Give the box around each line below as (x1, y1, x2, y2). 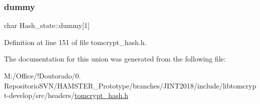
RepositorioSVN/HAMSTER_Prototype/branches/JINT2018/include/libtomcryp (4, 80, 256, 90)
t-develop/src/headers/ (4, 90, 75, 100)
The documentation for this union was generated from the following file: (4, 53, 226, 64)
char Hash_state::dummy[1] (4, 20, 90, 30)
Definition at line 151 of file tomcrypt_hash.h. (4, 36, 147, 47)
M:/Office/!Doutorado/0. (4, 70, 81, 80)
